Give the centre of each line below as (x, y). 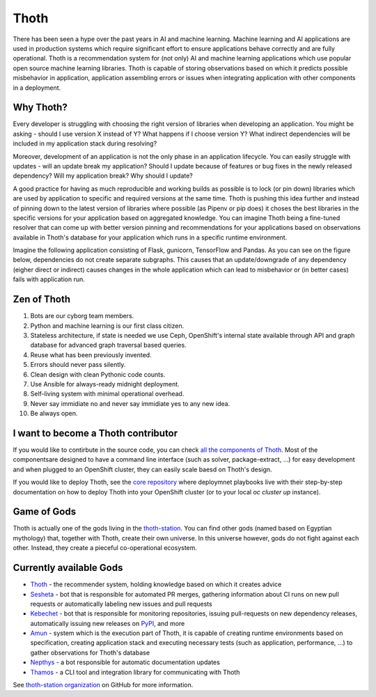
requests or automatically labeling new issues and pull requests (121, 604)
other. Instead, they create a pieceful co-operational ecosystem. (105, 548)
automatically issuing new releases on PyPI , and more (108, 623)
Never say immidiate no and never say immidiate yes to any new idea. (130, 403)
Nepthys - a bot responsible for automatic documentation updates (125, 662)
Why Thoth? (40, 108)
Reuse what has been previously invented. (91, 354)
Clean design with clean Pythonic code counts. (98, 374)
